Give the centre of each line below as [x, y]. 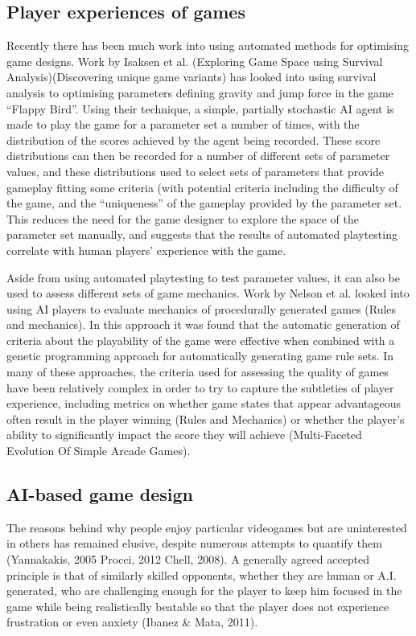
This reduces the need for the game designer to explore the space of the [183, 218]
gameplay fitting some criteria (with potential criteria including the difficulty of [202, 187]
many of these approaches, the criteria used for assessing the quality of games [198, 372]
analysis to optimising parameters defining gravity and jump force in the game [200, 92]
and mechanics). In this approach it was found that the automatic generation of [203, 324]
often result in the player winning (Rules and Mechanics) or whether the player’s [206, 419]
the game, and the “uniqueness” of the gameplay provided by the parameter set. [204, 203]
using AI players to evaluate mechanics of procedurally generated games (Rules [202, 308]
